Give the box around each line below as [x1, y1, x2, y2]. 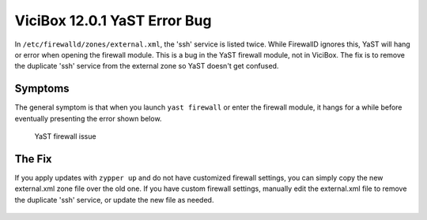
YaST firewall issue [34, 132, 96, 141]
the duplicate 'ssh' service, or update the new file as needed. [14, 195, 214, 204]
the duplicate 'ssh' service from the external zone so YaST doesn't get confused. [14, 62, 279, 71]
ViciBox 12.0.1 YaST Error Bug [14, 12, 212, 29]
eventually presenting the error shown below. [14, 114, 162, 123]
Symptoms [14, 82, 70, 95]
